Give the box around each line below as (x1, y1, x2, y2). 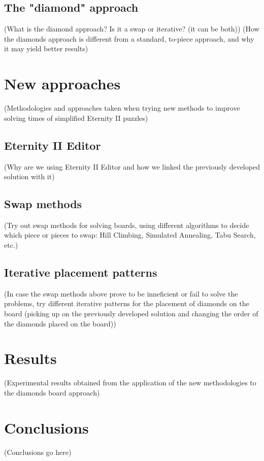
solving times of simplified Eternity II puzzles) (4, 112, 148, 123)
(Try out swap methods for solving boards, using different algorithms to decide (4, 219, 249, 230)
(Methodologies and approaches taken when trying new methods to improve (4, 103, 240, 113)
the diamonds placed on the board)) (4, 318, 116, 328)
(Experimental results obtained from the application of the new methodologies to (4, 377, 256, 388)
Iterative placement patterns (4, 265, 157, 280)
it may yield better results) (4, 43, 88, 54)
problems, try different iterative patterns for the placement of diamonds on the (4, 298, 249, 309)
